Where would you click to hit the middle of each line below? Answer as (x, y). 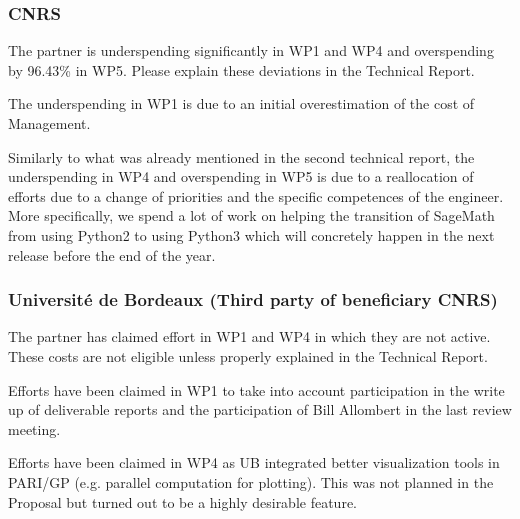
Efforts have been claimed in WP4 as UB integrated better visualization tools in (254, 462)
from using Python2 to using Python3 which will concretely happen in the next (251, 234)
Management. (49, 123)
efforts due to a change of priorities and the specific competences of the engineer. (256, 195)
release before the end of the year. (112, 254)
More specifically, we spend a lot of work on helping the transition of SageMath (251, 215)
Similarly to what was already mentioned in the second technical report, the (241, 156)
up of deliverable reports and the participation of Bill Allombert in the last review (260, 409)
